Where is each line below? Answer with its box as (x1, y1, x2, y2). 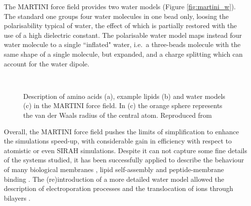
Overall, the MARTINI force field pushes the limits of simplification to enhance (4, 126, 239, 136)
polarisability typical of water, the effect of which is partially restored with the (4, 20, 237, 31)
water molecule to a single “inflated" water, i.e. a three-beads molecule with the (4, 39, 241, 49)
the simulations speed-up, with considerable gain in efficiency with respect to (4, 136, 232, 146)
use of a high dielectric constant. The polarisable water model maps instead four (4, 30, 242, 40)
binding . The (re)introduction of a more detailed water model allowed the (4, 174, 224, 184)
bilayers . (4, 192, 30, 203)
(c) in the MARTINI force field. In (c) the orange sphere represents (23, 100, 222, 111)
